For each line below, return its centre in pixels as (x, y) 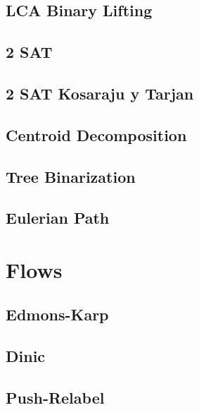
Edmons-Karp (57, 314)
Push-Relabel (55, 398)
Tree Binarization (71, 176)
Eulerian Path (58, 218)
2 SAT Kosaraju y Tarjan (100, 93)
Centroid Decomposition (96, 134)
